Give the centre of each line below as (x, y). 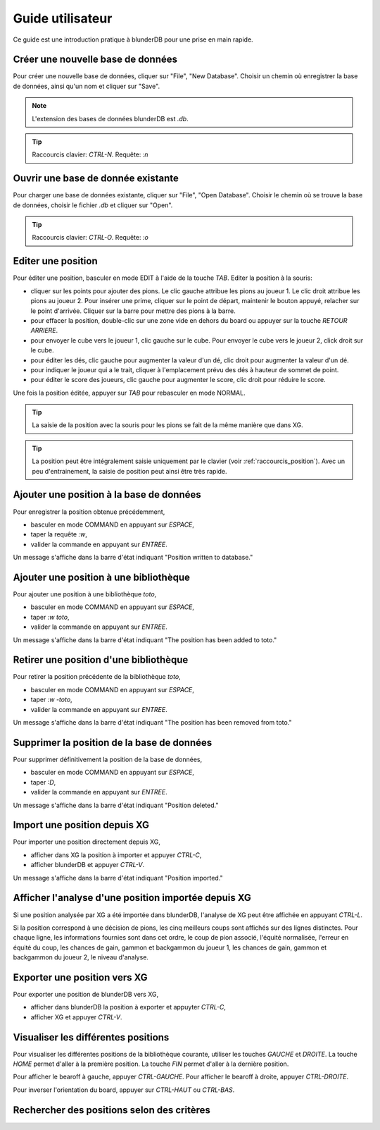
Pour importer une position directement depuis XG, (87, 842)
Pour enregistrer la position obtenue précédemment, (89, 512)
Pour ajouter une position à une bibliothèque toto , (85, 594)
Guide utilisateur (63, 18)
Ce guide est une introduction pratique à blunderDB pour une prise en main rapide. (133, 39)
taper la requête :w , (59, 534)
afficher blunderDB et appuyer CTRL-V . (88, 865)
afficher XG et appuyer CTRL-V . (76, 1017)
